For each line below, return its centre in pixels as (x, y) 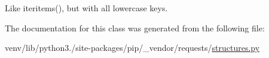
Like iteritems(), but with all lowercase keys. (86, 8)
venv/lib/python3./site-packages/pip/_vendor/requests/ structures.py (132, 48)
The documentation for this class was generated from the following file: (135, 28)
